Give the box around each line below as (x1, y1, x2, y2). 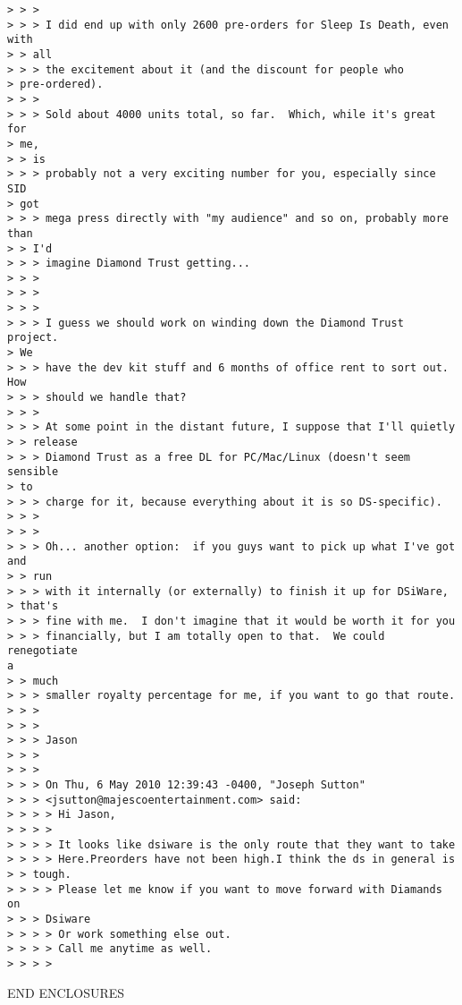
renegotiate (7, 644, 78, 658)
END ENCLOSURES (7, 983, 125, 1001)
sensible (7, 465, 59, 479)
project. (7, 331, 59, 345)
